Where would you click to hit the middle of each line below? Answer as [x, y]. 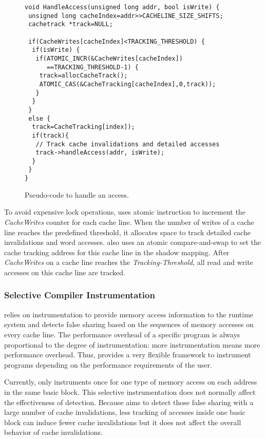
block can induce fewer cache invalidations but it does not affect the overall [123, 422]
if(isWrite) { [56, 50]
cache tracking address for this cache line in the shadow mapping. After [117, 252]
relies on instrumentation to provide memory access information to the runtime [129, 314]
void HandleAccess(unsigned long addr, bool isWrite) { [122, 7]
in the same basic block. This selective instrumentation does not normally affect [130, 392]
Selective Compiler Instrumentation [80, 295]
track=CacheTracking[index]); [83, 127]
